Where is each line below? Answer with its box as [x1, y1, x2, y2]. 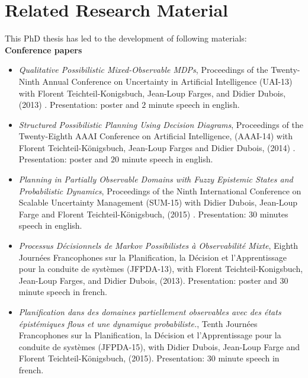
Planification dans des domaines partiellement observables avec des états [18, 306, 281, 318]
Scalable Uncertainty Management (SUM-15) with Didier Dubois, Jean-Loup [18, 196, 298, 209]
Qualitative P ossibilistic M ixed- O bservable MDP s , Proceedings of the [18, 63, 268, 76]
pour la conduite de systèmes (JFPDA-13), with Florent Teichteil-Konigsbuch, [18, 262, 303, 275]
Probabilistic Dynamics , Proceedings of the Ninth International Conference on [18, 184, 301, 197]
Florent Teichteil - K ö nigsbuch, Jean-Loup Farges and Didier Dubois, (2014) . [18, 141, 296, 153]
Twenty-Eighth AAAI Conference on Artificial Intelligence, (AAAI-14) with [18, 130, 293, 142]
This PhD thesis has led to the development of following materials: [5, 32, 247, 44]
